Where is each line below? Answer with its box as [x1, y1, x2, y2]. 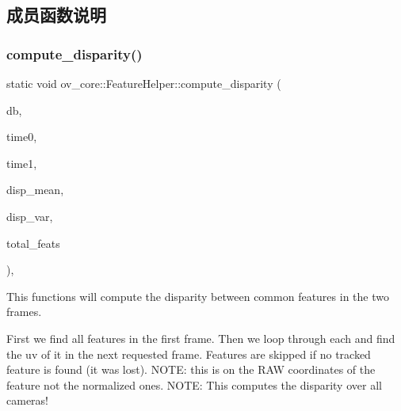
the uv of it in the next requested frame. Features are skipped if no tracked [6, 345, 371, 362]
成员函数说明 [6, 2, 106, 27]
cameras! [6, 392, 48, 409]
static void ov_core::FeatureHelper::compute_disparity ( [6, 75, 281, 91]
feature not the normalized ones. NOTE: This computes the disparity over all [6, 376, 382, 393]
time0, [6, 128, 37, 145]
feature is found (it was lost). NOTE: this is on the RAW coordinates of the [6, 361, 376, 378]
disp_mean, [6, 181, 64, 198]
